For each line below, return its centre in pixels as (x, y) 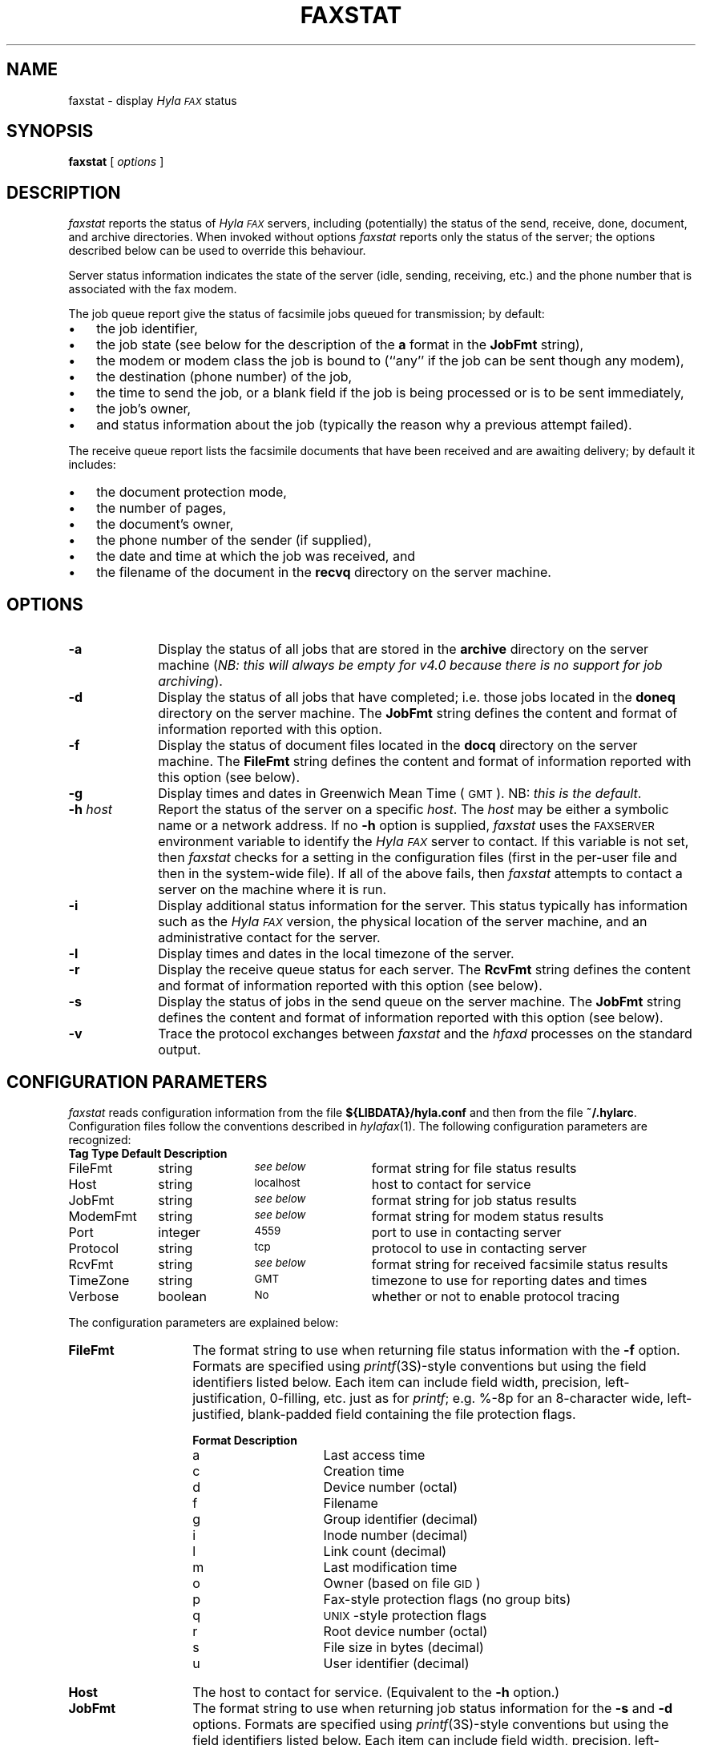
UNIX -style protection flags (405, 1615)
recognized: (100, 1139)
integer (180, 1232)
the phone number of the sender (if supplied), (234, 540)
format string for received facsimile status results (520, 1264)
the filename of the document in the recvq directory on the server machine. (324, 572)
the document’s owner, (165, 524)
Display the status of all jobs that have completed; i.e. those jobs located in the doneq (417, 697)
